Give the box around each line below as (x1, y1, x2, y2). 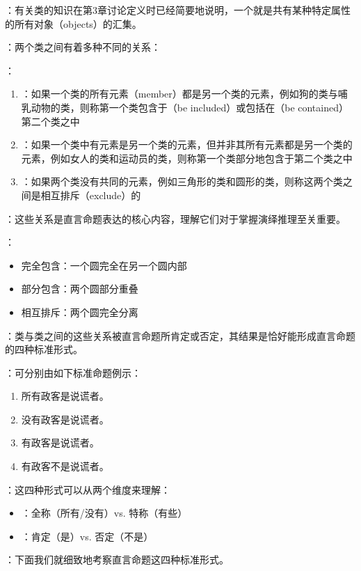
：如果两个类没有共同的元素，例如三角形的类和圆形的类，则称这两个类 (21, 174, 343, 189)
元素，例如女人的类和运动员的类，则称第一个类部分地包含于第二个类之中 (21, 150, 353, 165)
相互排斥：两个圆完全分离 (21, 304, 138, 319)
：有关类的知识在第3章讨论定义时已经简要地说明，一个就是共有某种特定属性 (5, 3, 351, 17)
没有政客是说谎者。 (21, 412, 109, 426)
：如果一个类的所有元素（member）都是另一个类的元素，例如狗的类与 (21, 86, 338, 101)
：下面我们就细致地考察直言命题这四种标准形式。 (5, 552, 229, 567)
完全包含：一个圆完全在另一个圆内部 (21, 258, 187, 272)
